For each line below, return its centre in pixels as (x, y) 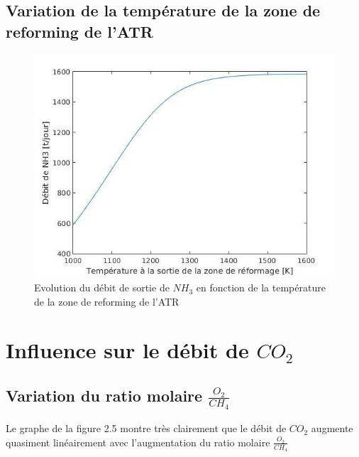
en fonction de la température (261, 287)
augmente (332, 428)
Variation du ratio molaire (104, 396)
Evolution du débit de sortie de (102, 287)
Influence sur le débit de (127, 350)
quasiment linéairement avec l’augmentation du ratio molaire (138, 442)
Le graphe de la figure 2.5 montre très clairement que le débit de (146, 428)
